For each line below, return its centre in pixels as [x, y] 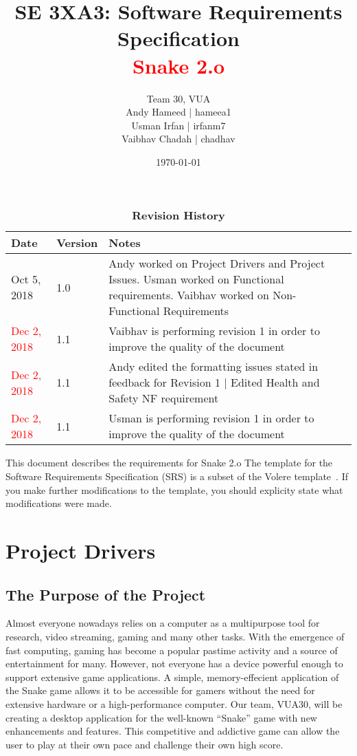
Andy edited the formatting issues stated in [214, 367]
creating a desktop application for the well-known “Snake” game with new [161, 717]
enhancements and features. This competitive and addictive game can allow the [173, 731]
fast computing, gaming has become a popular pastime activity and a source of [172, 650]
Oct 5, [26, 279]
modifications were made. [59, 503]
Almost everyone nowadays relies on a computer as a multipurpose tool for [163, 623]
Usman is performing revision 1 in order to [211, 418]
